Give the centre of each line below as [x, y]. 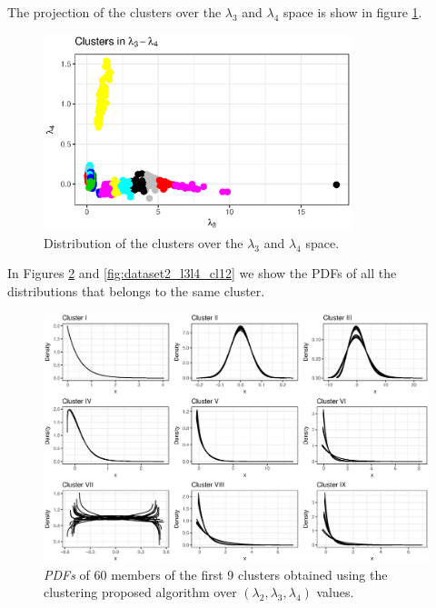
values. [335, 592]
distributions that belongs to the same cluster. [136, 291]
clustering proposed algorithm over [140, 592]
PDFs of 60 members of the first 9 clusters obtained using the [216, 574]
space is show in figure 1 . [353, 12]
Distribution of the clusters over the [144, 242]
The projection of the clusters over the [114, 12]
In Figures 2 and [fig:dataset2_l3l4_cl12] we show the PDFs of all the [202, 273]
